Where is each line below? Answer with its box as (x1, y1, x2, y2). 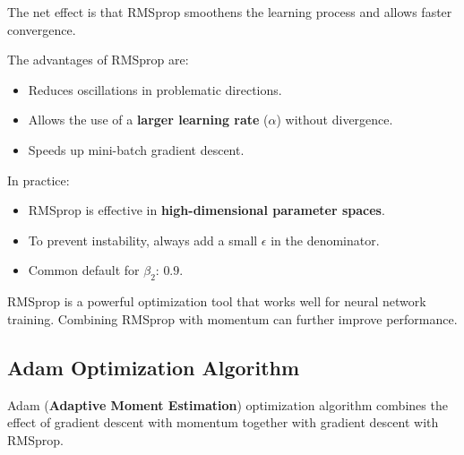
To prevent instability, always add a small (28, 230, 258, 249)
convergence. (7, 20, 76, 39)
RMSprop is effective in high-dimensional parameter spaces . (28, 201, 385, 219)
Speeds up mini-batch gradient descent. (28, 140, 245, 159)
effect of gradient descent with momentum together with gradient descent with (7, 413, 439, 432)
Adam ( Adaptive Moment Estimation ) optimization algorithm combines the (7, 395, 448, 414)
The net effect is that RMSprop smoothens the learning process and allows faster (7, 3, 452, 21)
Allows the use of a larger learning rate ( (28, 110, 269, 129)
